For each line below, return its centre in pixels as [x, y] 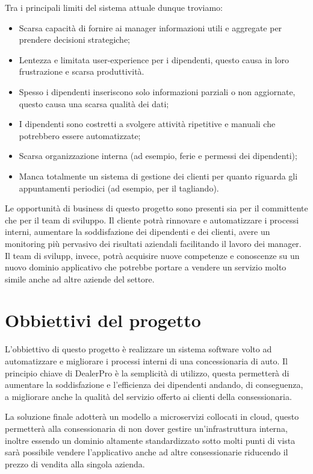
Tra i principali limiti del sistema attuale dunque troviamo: [114, 7]
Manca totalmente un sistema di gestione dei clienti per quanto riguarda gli [158, 176]
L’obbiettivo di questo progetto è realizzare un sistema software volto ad [138, 349]
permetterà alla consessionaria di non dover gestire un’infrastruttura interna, [146, 428]
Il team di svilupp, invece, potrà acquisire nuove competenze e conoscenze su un [152, 255]
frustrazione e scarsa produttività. [82, 71]
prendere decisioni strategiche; [75, 39]
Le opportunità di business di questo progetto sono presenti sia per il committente [156, 208]
